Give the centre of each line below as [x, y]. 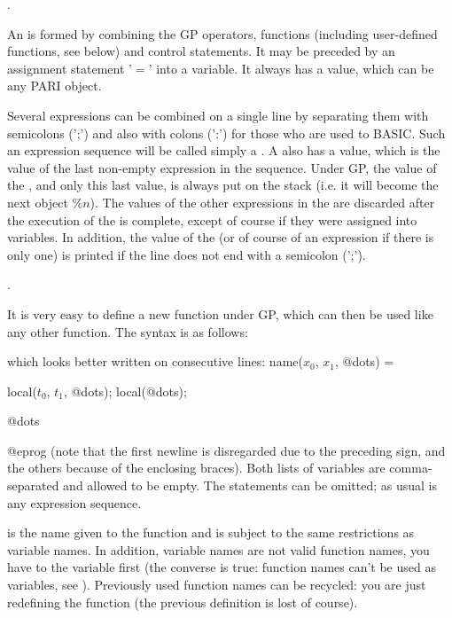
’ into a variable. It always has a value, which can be [291, 68]
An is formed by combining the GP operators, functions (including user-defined [222, 33]
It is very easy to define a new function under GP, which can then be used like [220, 313]
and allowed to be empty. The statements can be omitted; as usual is [250, 485]
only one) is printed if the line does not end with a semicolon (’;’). [187, 254]
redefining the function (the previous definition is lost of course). [183, 602]
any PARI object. [55, 86]
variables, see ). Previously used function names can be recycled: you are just [217, 585]
